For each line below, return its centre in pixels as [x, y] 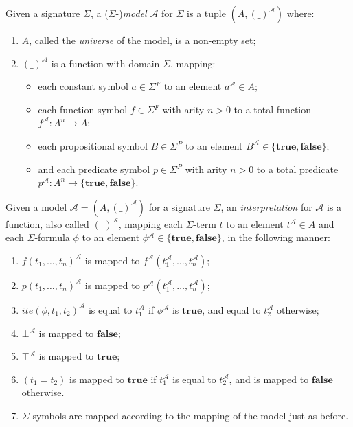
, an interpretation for [266, 206]
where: [300, 13]
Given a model [36, 206]
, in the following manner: [276, 237]
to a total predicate [297, 169]
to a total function [273, 109]
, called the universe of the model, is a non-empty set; [143, 40]
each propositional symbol [93, 145]
